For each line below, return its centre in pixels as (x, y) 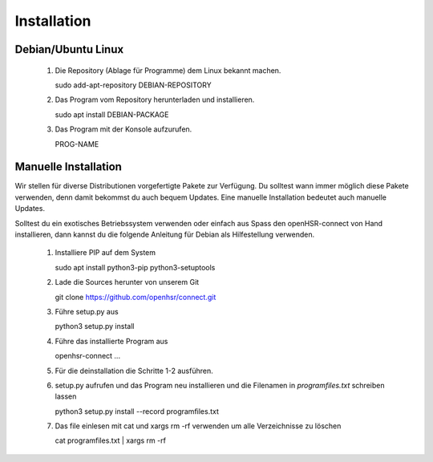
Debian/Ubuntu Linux (69, 49)
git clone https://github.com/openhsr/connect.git (136, 297)
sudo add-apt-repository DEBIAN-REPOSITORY (133, 85)
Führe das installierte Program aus (111, 341)
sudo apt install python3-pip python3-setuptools (135, 267)
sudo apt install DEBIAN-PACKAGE (112, 114)
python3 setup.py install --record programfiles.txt (137, 411)
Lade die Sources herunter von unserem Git (127, 282)
